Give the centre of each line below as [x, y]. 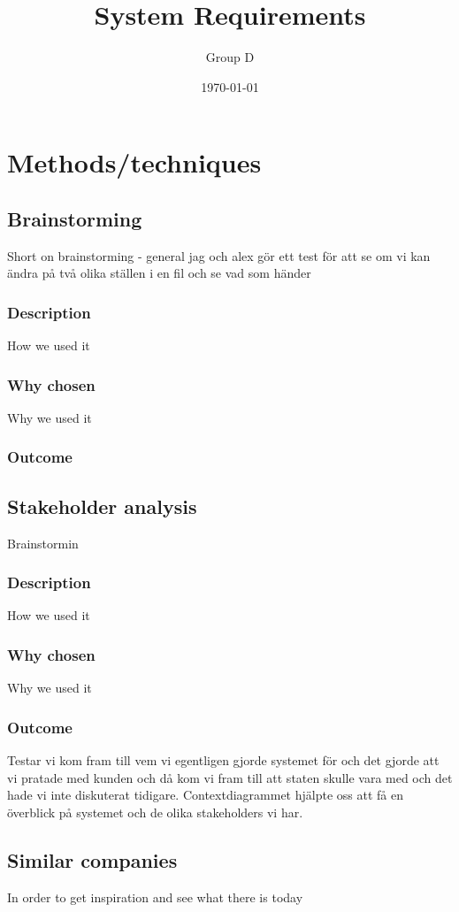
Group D [230, 57]
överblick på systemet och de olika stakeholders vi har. [155, 812]
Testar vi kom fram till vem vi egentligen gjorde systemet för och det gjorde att [223, 760]
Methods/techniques [134, 162]
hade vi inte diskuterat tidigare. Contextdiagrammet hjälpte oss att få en [205, 795]
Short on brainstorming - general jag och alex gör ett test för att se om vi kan [219, 255]
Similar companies [92, 859]
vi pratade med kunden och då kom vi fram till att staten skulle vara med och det [230, 777]
